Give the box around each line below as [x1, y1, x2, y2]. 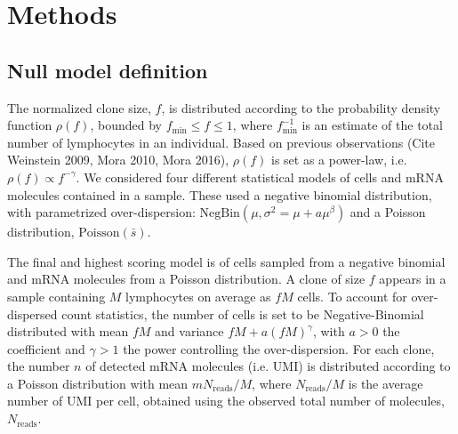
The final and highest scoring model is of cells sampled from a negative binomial [7, 252, 446, 270]
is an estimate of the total [301, 116, 443, 134]
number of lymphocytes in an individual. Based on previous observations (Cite [7, 133, 436, 151]
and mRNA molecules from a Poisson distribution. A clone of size [7, 269, 366, 288]
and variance [155, 322, 224, 341]
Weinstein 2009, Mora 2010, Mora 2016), [7, 150, 229, 169]
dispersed [7, 304, 58, 323]
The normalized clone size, [7, 98, 151, 117]
